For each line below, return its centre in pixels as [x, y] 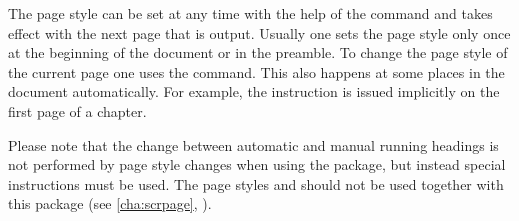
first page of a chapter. [77, 110]
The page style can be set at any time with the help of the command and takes [250, 13]
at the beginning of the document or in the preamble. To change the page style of [258, 52]
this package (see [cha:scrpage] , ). [110, 203]
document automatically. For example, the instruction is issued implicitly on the [254, 91]
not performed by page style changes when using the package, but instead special [257, 164]
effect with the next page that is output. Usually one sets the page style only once [259, 32]
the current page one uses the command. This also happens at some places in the [256, 71]
